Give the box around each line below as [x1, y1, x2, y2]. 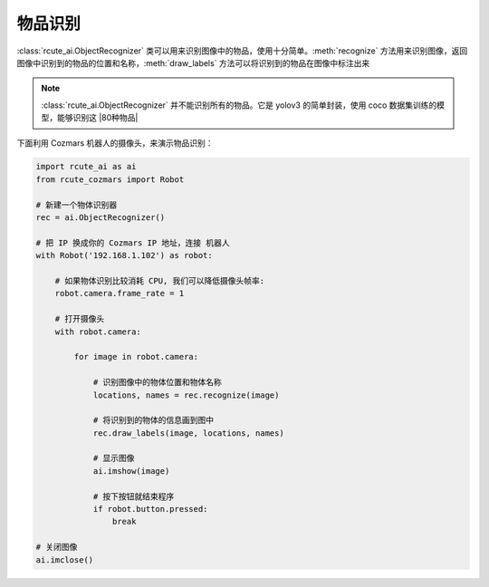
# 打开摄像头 [54, 313, 105, 324]
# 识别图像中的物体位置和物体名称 [92, 377, 222, 388]
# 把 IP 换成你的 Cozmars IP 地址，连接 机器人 [35, 237, 230, 248]
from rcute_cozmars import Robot [35, 174, 185, 185]
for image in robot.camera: [73, 351, 199, 362]
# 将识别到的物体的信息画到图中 [92, 415, 215, 426]
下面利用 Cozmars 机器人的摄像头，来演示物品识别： [16, 137, 214, 149]
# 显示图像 [92, 453, 135, 464]
